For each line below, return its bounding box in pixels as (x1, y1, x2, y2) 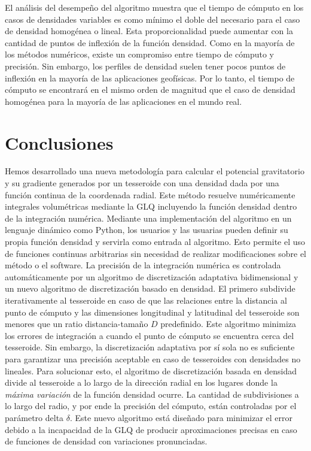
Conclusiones (5, 130, 114, 155)
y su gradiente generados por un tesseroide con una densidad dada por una (5, 177, 279, 189)
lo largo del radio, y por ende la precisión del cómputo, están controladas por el (5, 399, 297, 412)
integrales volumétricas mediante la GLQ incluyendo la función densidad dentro (5, 200, 297, 213)
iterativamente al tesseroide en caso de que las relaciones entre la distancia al (5, 294, 287, 306)
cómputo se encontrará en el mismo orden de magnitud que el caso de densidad (5, 83, 295, 96)
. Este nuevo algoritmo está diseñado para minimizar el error (69, 411, 293, 423)
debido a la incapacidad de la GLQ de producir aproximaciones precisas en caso (5, 423, 297, 435)
